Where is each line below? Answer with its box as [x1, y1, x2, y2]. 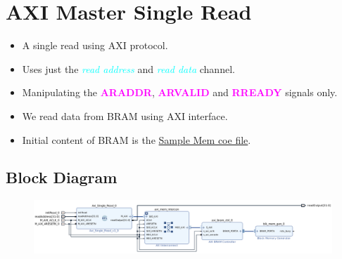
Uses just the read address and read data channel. [22, 61, 235, 76]
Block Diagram [6, 166, 118, 188]
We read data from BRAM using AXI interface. [22, 108, 228, 123]
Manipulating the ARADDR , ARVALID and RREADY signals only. [22, 85, 338, 100]
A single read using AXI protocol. [22, 38, 168, 53]
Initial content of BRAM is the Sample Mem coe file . [22, 132, 251, 147]
